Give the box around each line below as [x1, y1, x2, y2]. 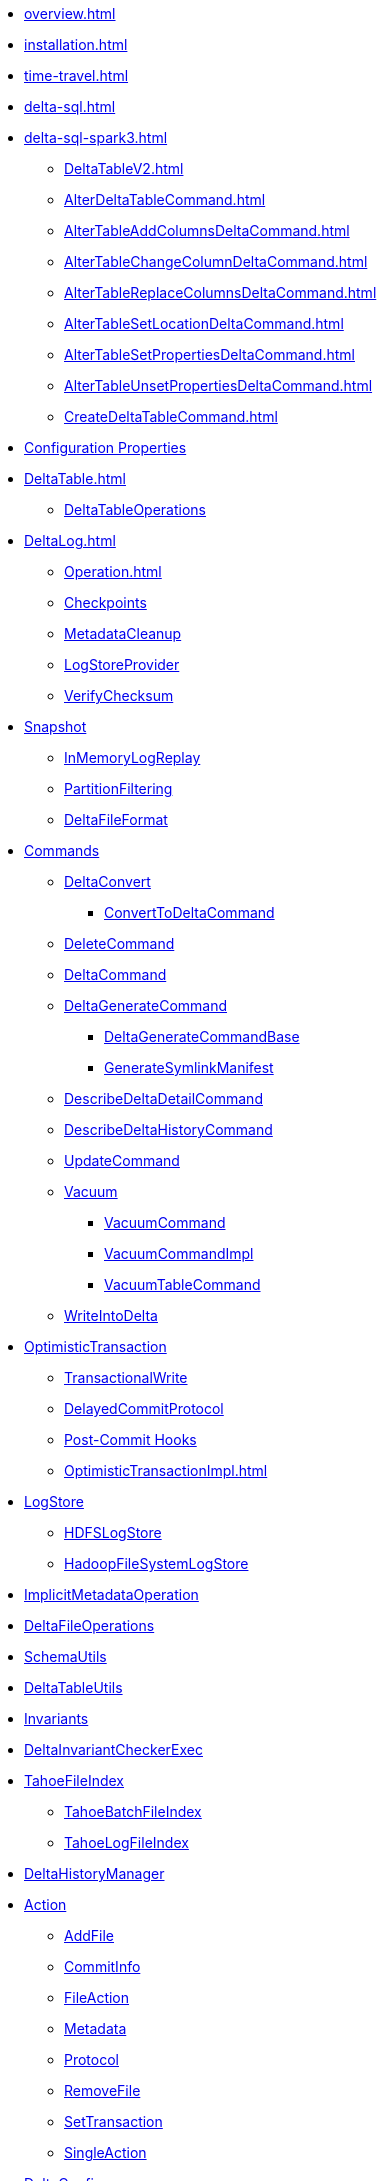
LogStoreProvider [64, 656, 180, 673]
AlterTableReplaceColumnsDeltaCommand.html [64, 284, 377, 301]
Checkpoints [64, 594, 147, 611]
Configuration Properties [24, 439, 187, 456]
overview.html [24, 5, 116, 22]
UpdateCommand [64, 1152, 180, 1169]
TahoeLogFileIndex [64, 1834, 189, 1851]
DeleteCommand [64, 935, 175, 952]
